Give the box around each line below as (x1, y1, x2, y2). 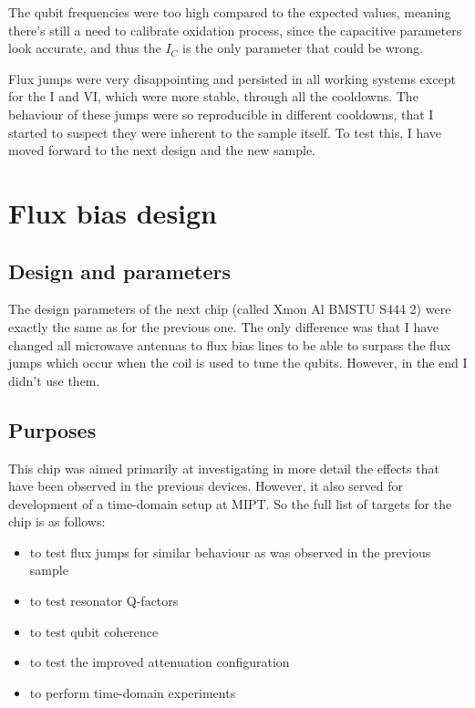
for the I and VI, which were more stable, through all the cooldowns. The (8, 87, 418, 106)
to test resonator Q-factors (29, 591, 179, 610)
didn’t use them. (8, 370, 100, 390)
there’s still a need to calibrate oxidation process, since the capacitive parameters (8, 20, 462, 39)
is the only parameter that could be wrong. (182, 38, 423, 57)
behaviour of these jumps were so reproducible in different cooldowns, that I (8, 104, 434, 123)
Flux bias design (8, 193, 218, 231)
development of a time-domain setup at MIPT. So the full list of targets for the (8, 494, 452, 513)
